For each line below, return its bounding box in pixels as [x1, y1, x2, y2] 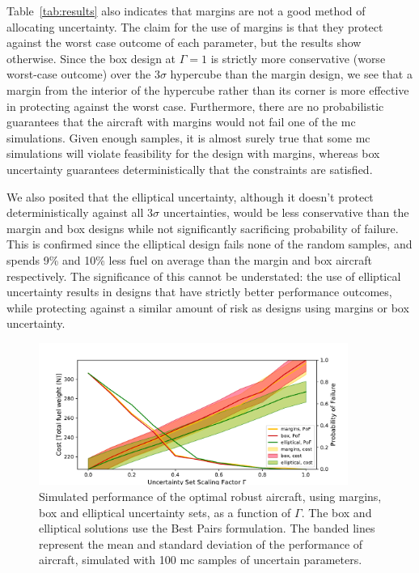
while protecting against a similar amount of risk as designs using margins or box [6, 299, 409, 316]
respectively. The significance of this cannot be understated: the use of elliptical [6, 267, 401, 284]
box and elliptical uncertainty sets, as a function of [39, 503, 291, 520]
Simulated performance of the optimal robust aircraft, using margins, [39, 487, 382, 504]
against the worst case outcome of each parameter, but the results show [6, 34, 362, 51]
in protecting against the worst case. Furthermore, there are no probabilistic [6, 97, 384, 114]
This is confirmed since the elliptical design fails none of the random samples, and [6, 236, 413, 253]
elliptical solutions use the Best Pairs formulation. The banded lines [39, 520, 375, 537]
